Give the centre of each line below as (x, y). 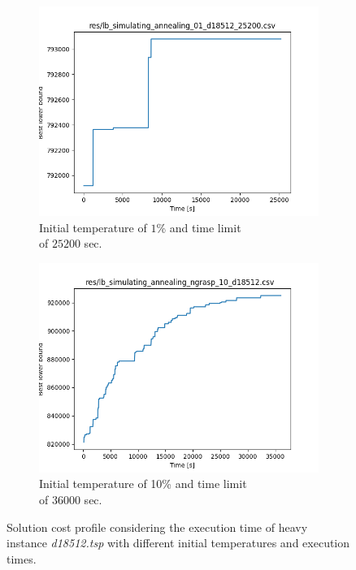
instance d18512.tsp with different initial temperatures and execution (178, 543)
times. (22, 558)
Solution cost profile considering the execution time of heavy (157, 527)
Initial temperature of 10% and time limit (143, 484)
